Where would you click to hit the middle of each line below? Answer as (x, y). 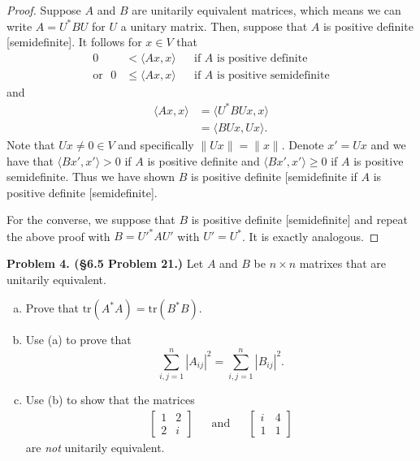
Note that (31, 144)
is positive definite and (204, 160)
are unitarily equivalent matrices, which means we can (266, 10)
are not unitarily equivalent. (95, 447)
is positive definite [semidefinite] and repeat (300, 220)
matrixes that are (343, 263)
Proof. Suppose (44, 10)
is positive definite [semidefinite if (274, 177)
